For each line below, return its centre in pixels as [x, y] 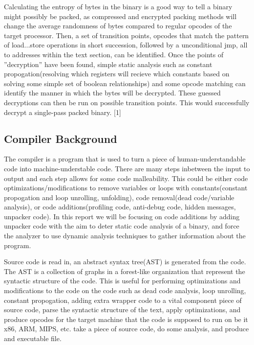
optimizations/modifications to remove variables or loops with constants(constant [126, 188]
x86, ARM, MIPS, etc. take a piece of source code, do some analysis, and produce [127, 329]
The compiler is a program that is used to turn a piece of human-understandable [125, 159]
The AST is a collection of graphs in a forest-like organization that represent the [125, 271]
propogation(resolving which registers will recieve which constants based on [117, 74]
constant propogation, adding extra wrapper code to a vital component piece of [123, 300]
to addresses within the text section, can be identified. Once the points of [114, 54]
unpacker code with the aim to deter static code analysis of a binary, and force [122, 226]
